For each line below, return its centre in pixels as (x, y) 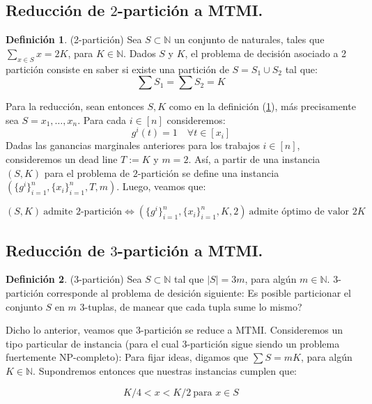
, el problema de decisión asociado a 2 (266, 53)
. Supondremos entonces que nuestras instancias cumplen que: (165, 371)
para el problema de (87, 172)
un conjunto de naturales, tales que (249, 39)
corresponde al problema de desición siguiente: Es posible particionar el (199, 293)
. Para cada (102, 119)
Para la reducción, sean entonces (75, 106)
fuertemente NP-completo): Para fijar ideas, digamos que (127, 357)
